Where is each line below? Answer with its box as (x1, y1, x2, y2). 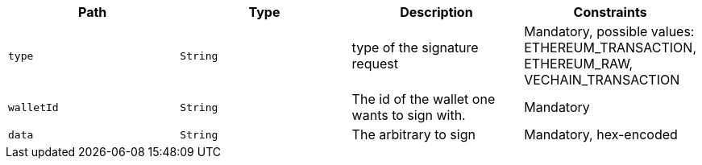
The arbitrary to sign (351, 126, 476, 142)
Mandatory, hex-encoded (524, 126, 678, 142)
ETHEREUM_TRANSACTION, (524, 39, 696, 56)
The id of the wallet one (351, 91, 496, 107)
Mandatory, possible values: (524, 23, 695, 39)
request (351, 56, 398, 72)
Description (400, 4, 473, 20)
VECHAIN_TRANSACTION (524, 72, 680, 88)
